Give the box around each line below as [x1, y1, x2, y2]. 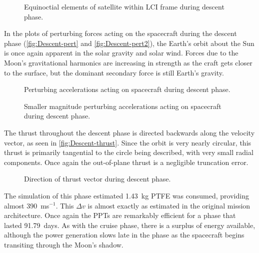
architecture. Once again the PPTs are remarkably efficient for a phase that [4, 210, 236, 220]
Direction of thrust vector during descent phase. [24, 173, 171, 184]
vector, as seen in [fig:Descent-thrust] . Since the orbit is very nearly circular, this [4, 137, 251, 147]
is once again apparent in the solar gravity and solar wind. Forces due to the [4, 47, 238, 58]
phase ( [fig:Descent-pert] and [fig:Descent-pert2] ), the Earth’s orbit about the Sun [4, 37, 254, 48]
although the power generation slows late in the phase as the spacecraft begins [4, 229, 244, 240]
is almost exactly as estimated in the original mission [87, 200, 250, 210]
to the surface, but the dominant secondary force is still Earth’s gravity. [4, 67, 224, 77]
